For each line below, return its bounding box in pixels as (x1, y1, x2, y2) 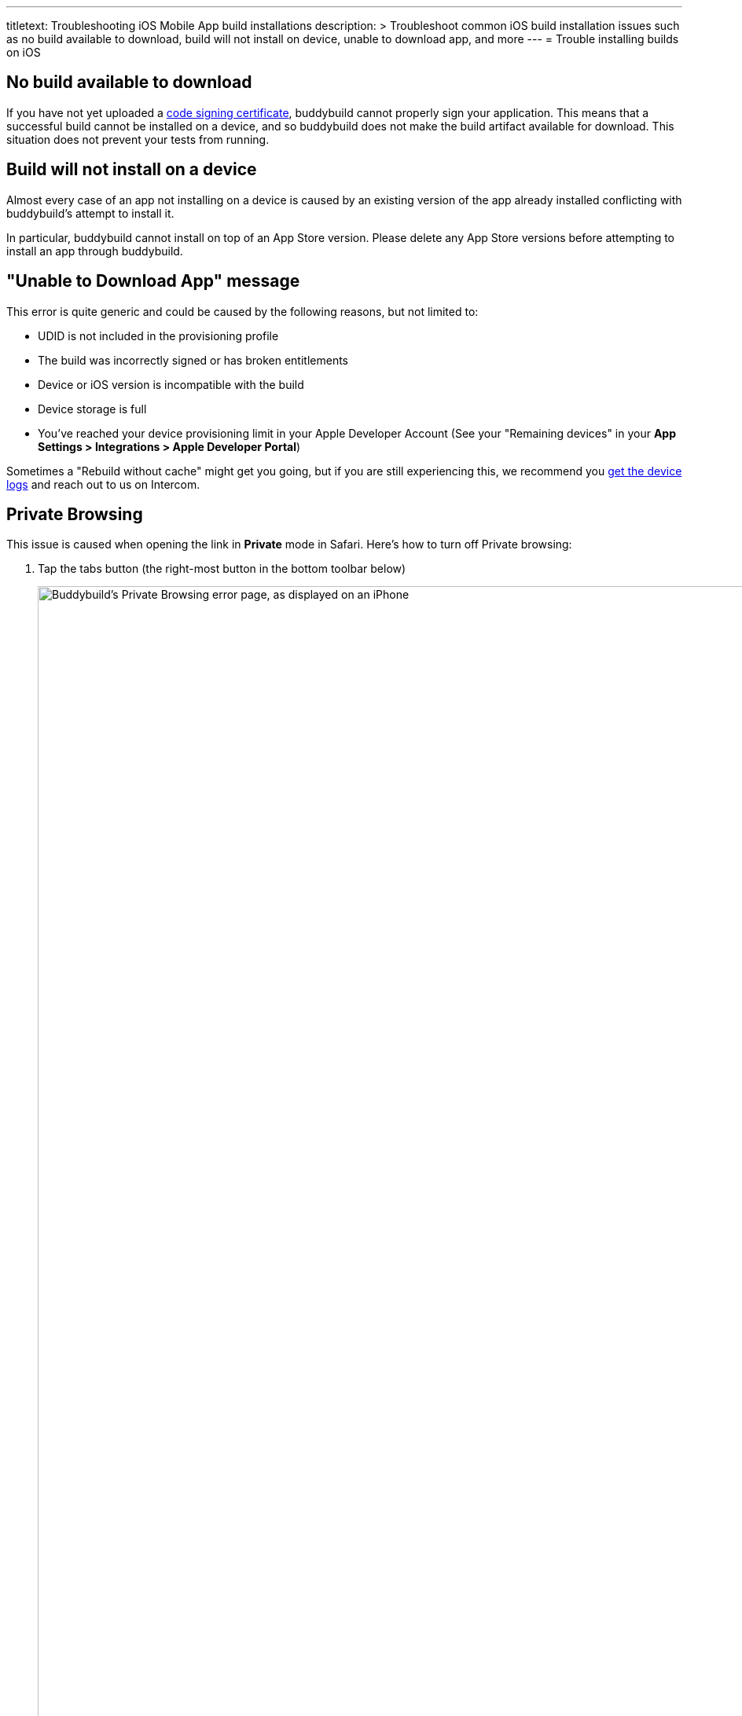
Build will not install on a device (6, 159, 257, 180)
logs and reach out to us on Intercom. (6, 477, 200, 491)
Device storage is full (38, 401, 147, 416)
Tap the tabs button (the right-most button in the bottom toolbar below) (38, 562, 406, 576)
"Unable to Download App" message (6, 271, 300, 291)
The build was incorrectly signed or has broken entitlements (38, 353, 348, 367)
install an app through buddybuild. (6, 244, 183, 258)
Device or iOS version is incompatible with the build (38, 377, 304, 391)
